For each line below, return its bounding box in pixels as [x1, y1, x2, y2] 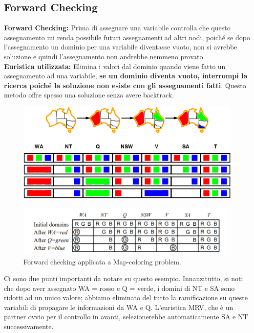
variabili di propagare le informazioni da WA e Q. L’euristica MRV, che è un [4, 302, 233, 312]
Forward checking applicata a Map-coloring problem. [23, 257, 181, 267]
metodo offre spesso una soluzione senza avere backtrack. [4, 90, 174, 100]
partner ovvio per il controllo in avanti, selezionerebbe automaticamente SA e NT [4, 311, 248, 322]
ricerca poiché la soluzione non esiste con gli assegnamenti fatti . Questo [4, 80, 246, 90]
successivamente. [4, 321, 54, 331]
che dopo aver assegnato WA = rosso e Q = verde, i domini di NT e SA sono [4, 283, 235, 293]
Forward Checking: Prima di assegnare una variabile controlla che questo [4, 23, 231, 33]
